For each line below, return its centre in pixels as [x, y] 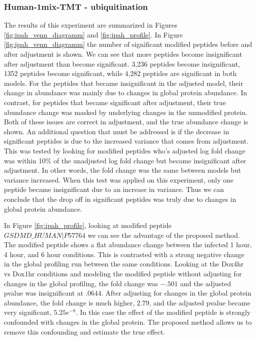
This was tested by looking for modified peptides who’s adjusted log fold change [125, 150]
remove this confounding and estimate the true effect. [85, 331]
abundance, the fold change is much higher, [69, 302]
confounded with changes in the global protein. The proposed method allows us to [128, 322]
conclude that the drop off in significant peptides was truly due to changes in [120, 199]
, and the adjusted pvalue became [200, 302]
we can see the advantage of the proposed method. [164, 235]
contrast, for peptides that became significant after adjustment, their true [115, 102]
